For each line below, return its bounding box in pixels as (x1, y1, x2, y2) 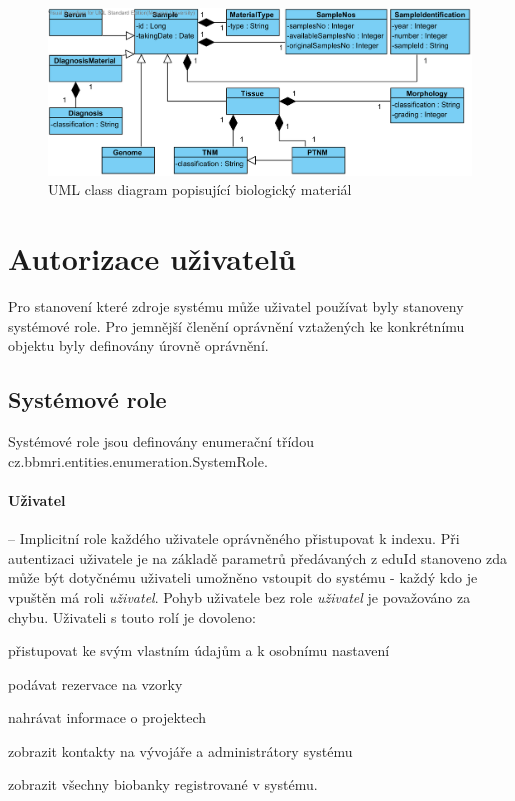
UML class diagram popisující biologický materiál (48, 179, 352, 200)
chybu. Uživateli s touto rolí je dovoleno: (8, 606, 256, 627)
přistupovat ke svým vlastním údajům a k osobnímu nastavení (8, 640, 390, 661)
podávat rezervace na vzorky (8, 673, 183, 694)
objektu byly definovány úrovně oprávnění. (8, 335, 269, 356)
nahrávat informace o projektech (8, 707, 207, 728)
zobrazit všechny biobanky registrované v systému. (8, 774, 318, 795)
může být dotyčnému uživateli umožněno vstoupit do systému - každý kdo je (8, 567, 478, 588)
